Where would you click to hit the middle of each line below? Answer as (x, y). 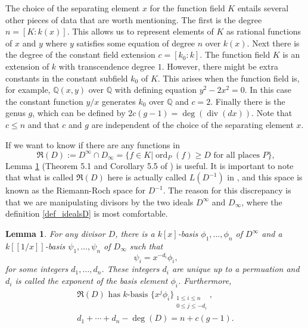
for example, (28, 90)
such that (146, 246)
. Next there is (273, 43)
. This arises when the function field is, (228, 78)
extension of (27, 66)
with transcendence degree (107, 66)
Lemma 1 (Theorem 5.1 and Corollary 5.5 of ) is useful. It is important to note (150, 165)
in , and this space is (265, 177)
